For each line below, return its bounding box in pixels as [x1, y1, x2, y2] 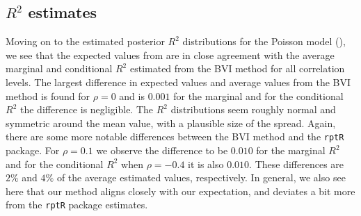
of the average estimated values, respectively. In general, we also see [56, 170, 346, 185]
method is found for [6, 88, 90, 103]
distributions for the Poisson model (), [182, 34, 346, 49]
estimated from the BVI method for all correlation [129, 61, 345, 76]
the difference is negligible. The [19, 102, 154, 117]
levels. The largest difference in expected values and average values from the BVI [6, 74, 351, 89]
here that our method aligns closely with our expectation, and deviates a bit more [6, 183, 355, 198]
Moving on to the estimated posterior [6, 34, 165, 49]
